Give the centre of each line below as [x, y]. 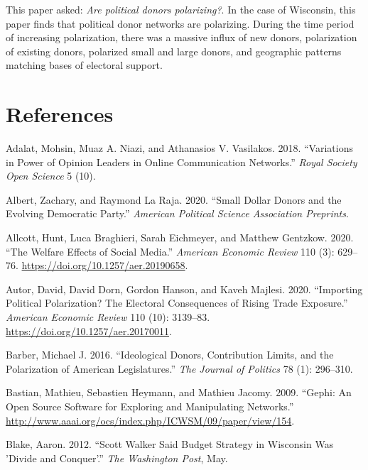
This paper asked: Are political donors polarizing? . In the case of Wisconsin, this [181, 9]
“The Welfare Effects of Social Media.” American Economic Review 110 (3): [170, 251]
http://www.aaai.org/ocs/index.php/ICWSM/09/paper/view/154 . [150, 420]
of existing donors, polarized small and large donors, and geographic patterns [174, 51]
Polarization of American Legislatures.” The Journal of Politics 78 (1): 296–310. [179, 368]
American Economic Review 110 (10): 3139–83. [108, 317]
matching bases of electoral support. [84, 65]
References [60, 114]
